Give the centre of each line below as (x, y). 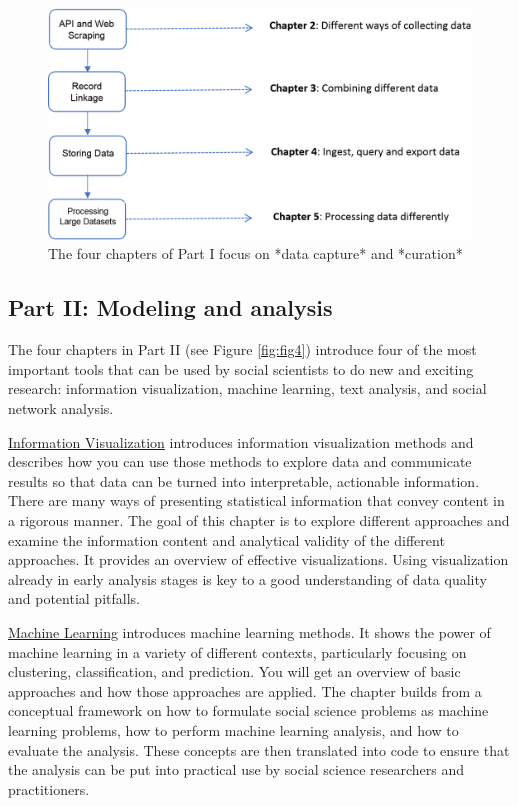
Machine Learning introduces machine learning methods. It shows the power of (249, 631)
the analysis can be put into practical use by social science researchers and (236, 769)
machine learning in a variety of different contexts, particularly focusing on (237, 651)
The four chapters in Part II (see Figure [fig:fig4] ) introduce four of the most (242, 349)
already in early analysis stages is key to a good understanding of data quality (247, 578)
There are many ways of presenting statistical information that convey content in (256, 500)
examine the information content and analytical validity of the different (226, 539)
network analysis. (61, 408)
